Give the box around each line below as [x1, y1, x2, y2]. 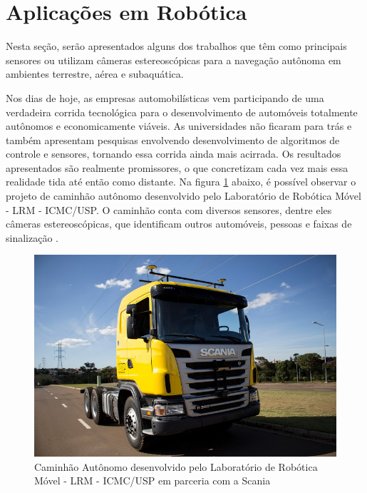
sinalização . [6, 230, 58, 245]
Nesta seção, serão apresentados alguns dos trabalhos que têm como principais [6, 39, 347, 54]
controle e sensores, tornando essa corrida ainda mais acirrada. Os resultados [6, 146, 341, 161]
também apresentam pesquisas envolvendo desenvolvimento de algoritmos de [6, 132, 340, 147]
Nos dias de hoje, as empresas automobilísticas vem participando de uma [6, 90, 324, 105]
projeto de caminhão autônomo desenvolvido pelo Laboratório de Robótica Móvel [6, 188, 361, 203]
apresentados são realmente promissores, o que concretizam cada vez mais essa [6, 160, 348, 175]
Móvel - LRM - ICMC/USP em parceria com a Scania [34, 473, 271, 488]
